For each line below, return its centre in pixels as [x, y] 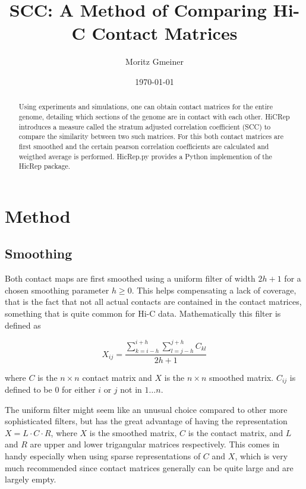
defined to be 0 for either [50, 389]
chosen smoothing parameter [57, 290]
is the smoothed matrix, [133, 432]
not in [131, 389]
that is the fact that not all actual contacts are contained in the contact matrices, [153, 302]
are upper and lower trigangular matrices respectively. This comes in [155, 444]
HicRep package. [45, 166]
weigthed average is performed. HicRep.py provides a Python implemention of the [145, 156]
